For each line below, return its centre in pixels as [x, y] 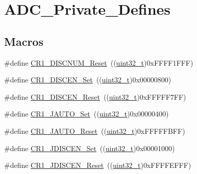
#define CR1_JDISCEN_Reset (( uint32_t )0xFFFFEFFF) [98, 165]
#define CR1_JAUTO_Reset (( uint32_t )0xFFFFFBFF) [95, 130]
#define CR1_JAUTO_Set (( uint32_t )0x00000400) [87, 114]
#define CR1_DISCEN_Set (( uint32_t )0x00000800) [88, 80]
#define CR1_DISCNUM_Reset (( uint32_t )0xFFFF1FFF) [99, 62]
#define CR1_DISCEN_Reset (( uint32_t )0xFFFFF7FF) [95, 96]
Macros [24, 41]
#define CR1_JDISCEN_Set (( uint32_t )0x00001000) [90, 148]
